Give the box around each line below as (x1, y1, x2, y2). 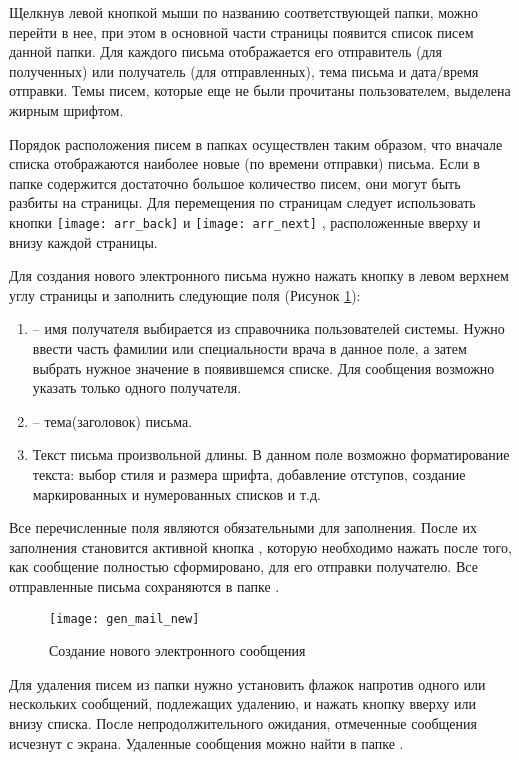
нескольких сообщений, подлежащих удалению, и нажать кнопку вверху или (9, 693, 476, 714)
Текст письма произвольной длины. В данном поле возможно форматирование (32, 444, 510, 465)
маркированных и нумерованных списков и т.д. (32, 483, 321, 504)
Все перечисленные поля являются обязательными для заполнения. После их (9, 517, 477, 538)
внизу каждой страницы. (9, 231, 158, 252)
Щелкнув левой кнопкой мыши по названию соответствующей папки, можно (9, 2, 478, 22)
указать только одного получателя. (32, 377, 242, 398)
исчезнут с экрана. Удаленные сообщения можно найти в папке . (9, 732, 404, 753)
